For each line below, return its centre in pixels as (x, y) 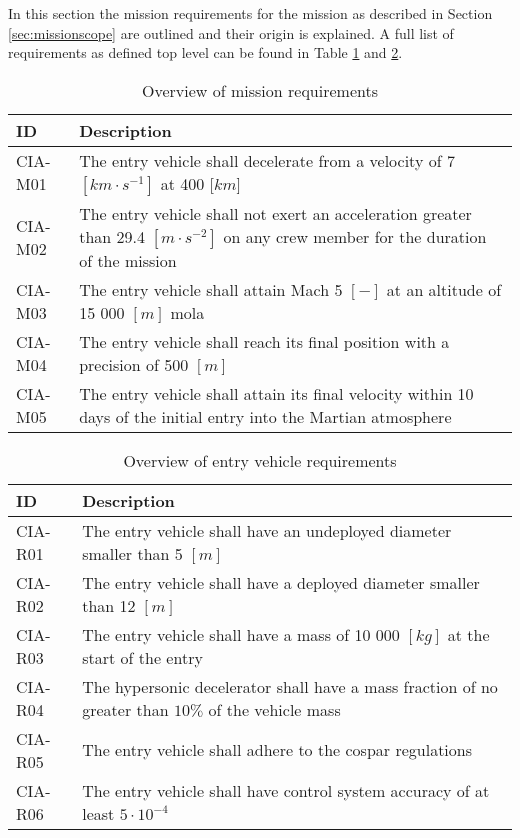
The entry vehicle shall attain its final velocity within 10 (276, 393)
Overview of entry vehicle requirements (260, 460)
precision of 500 (134, 364)
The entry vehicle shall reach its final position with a (264, 341)
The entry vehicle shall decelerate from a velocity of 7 (267, 160)
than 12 (109, 605)
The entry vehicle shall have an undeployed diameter (267, 530)
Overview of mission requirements (260, 90)
